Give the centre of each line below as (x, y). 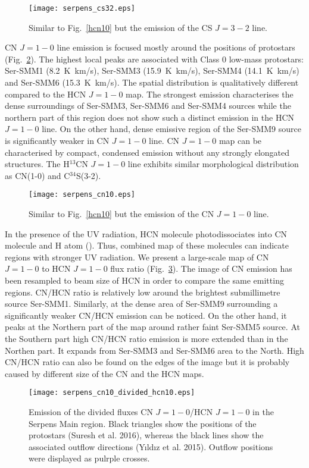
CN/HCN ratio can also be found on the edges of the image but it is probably (147, 362)
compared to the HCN (46, 94)
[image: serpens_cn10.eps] (82, 195)
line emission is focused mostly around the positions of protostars (176, 47)
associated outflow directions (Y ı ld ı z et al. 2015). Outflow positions (151, 446)
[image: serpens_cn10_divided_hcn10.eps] (112, 393)
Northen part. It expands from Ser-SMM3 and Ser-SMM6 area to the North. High (154, 350)
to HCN (56, 268)
